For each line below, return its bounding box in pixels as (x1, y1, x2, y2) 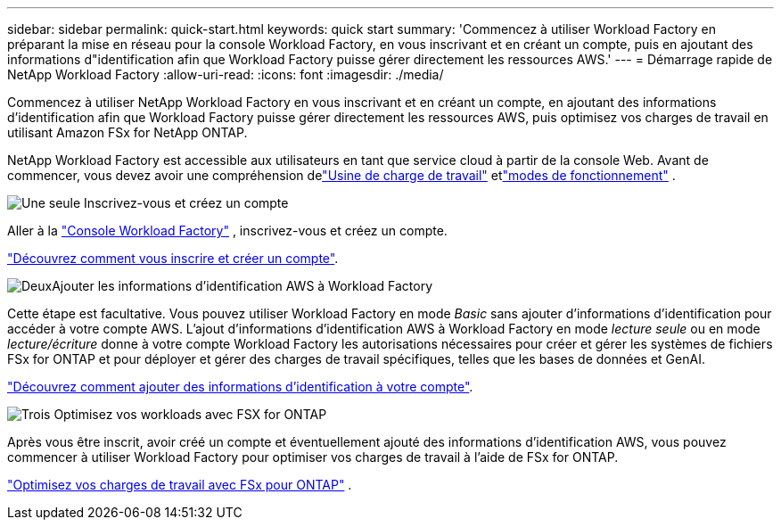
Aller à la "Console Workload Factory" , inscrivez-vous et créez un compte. (7, 223, 448, 238)
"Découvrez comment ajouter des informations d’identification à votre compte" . (7, 379, 473, 394)
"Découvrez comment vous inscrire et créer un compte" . (7, 251, 339, 266)
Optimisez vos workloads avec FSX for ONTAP (53, 407, 327, 422)
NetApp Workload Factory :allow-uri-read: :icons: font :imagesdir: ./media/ (7, 67, 444, 82)
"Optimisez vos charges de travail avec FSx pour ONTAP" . (7, 477, 352, 492)
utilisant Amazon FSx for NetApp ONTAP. (7, 125, 248, 140)
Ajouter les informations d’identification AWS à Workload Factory (52, 278, 433, 293)
